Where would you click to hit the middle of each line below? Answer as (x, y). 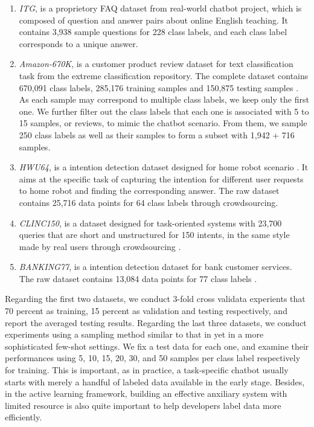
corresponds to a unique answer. (78, 43)
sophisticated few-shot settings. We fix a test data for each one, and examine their (157, 346)
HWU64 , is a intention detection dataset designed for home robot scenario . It (164, 167)
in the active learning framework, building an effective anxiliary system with (146, 393)
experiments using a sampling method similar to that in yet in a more (134, 334)
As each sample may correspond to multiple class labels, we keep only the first (164, 99)
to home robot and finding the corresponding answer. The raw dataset (149, 191)
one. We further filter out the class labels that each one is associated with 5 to (164, 111)
